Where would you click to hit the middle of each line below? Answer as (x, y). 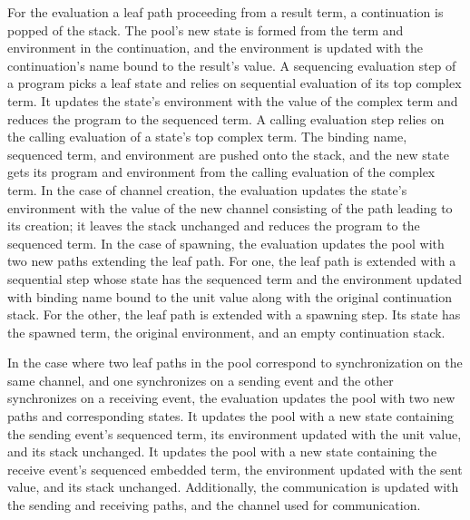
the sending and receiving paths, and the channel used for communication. (214, 505)
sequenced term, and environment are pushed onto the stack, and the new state (228, 154)
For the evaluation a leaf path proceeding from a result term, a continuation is (225, 12)
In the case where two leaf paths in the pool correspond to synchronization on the (235, 363)
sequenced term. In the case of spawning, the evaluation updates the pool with (226, 243)
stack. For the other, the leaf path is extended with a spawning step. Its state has (234, 314)
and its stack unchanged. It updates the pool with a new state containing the (222, 451)
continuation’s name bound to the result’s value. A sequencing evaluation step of (232, 65)
